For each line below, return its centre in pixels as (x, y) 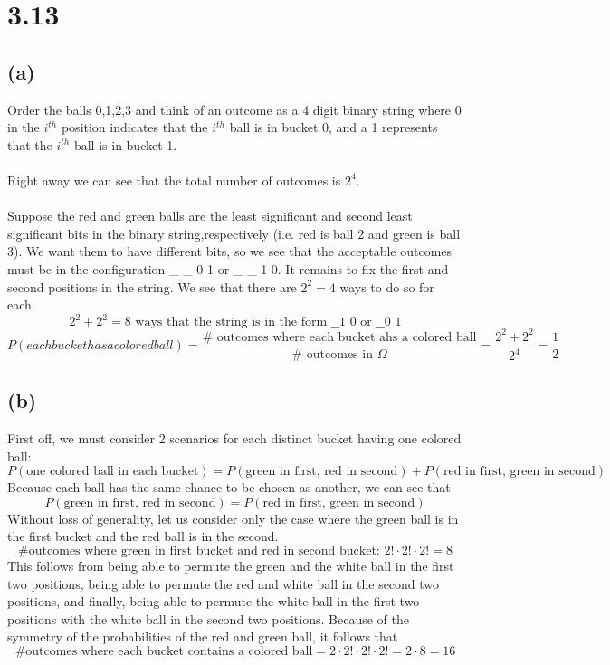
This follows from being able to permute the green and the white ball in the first (231, 565)
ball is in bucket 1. (125, 144)
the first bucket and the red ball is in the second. (143, 536)
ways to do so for (387, 286)
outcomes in (339, 354)
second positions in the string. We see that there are (152, 286)
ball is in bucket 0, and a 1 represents (334, 127)
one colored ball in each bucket (113, 472)
